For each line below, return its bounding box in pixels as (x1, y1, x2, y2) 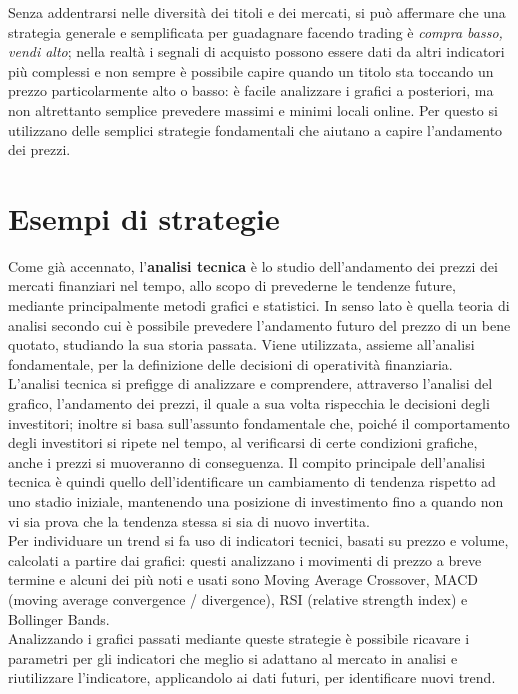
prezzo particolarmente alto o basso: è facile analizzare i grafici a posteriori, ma (8, 80, 494, 101)
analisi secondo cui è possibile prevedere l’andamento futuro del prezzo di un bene (8, 314, 511, 335)
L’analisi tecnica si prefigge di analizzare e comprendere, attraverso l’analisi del (8, 373, 493, 394)
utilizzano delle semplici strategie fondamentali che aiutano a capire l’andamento (8, 119, 503, 140)
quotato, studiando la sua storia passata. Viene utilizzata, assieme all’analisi (8, 334, 475, 355)
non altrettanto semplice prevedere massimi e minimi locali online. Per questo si (8, 99, 498, 120)
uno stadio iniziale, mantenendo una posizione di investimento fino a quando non (8, 491, 504, 511)
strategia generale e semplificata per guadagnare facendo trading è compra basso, (8, 21, 503, 42)
